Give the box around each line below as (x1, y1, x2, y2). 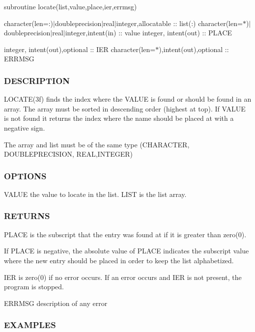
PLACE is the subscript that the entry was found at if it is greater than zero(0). (4, 229, 247, 239)
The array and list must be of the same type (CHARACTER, (4, 139, 190, 149)
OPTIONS (4, 169, 47, 182)
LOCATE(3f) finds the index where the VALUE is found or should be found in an (4, 94, 252, 104)
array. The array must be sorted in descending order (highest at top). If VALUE (4, 103, 246, 113)
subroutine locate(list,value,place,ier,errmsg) (4, 1, 137, 11)
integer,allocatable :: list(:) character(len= (116, 18, 243, 28)
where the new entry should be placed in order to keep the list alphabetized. (4, 255, 234, 265)
